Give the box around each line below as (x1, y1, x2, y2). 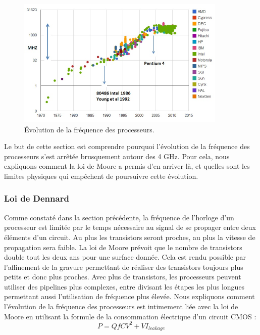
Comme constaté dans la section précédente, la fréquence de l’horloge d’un (4, 212, 234, 222)
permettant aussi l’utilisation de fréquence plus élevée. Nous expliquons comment (4, 291, 255, 302)
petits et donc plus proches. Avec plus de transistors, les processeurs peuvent (4, 271, 241, 282)
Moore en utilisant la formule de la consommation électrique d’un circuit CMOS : (4, 311, 256, 321)
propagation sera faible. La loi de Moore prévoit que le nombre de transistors (4, 242, 242, 252)
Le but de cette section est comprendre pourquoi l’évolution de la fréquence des (4, 141, 250, 152)
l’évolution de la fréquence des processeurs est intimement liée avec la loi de (4, 301, 238, 312)
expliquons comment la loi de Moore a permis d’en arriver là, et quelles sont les (4, 161, 250, 171)
